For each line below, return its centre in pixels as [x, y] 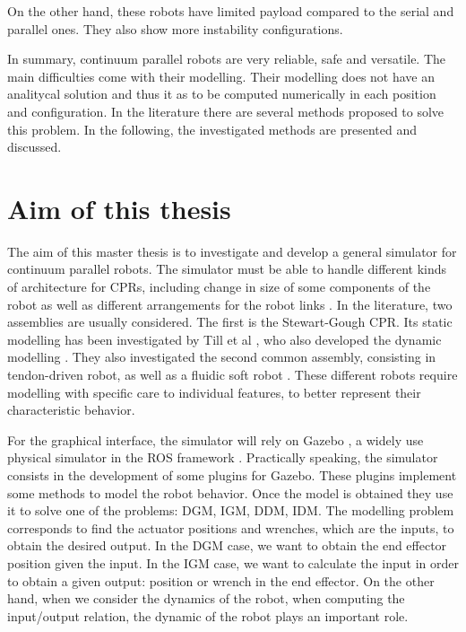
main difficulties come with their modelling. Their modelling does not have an [221, 76]
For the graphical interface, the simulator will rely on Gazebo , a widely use [216, 439]
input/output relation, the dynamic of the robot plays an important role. [208, 615]
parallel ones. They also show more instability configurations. [175, 28]
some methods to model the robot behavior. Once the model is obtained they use [230, 492]
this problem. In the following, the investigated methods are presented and [212, 129]
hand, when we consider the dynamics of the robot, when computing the [206, 598]
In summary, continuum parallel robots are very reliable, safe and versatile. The [227, 59]
